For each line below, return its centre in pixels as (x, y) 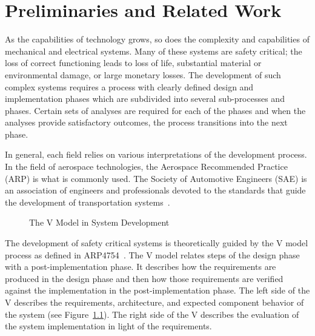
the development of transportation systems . (88, 202)
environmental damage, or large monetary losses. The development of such (143, 74)
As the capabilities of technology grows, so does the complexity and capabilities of (157, 39)
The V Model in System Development (99, 222)
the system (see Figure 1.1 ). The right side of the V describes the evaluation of (152, 314)
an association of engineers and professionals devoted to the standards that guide (155, 190)
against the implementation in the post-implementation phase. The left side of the (157, 290)
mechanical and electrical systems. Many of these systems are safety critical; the (154, 51)
